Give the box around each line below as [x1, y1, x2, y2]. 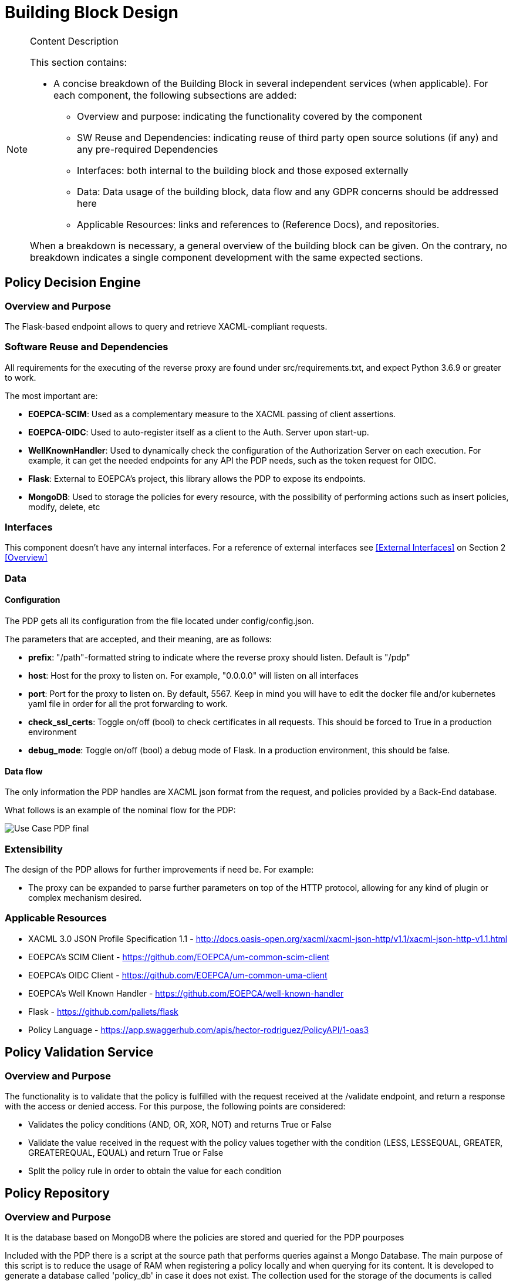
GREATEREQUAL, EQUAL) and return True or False [28, 1148, 224, 1158]
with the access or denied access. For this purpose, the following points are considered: [5, 1101, 346, 1111]
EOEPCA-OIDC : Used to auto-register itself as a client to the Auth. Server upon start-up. [28, 427, 369, 437]
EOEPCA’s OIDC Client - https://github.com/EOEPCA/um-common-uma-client [28, 970, 328, 980]
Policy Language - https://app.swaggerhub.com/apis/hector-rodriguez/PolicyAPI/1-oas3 [28, 1024, 369, 1035]
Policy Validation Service [5, 1045, 154, 1060]
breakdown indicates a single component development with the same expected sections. [30, 251, 423, 263]
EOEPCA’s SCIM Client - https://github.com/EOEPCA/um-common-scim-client [28, 951, 330, 962]
